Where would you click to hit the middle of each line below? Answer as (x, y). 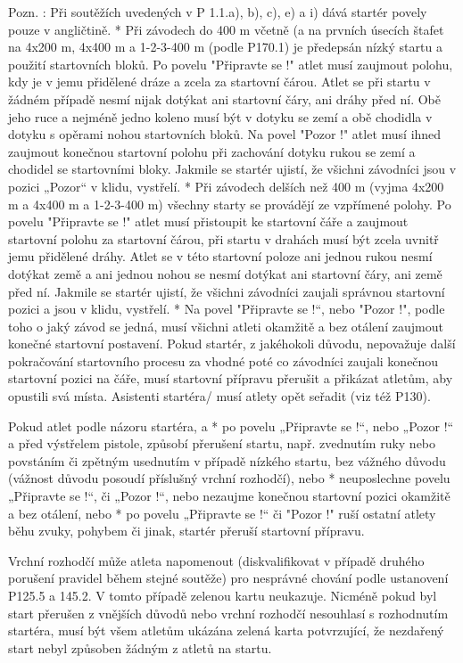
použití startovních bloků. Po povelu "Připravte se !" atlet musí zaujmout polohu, (231, 64)
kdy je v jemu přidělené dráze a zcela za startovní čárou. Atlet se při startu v (219, 82)
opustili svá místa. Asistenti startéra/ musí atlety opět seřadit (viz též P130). (219, 396)
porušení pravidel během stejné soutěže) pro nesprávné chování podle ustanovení (228, 578)
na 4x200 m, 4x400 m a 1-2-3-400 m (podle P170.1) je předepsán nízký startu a (225, 47)
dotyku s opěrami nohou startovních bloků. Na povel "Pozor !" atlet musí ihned (225, 134)
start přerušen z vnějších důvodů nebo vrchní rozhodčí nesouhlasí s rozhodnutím (228, 613)
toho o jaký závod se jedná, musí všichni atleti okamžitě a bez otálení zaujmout (226, 326)
